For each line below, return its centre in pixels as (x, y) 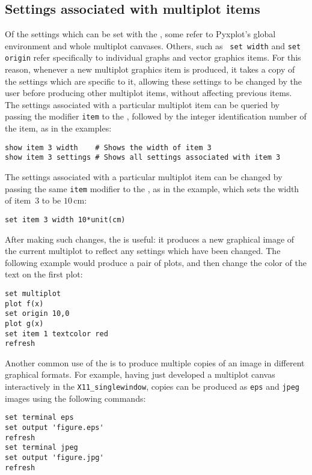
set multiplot (33, 293)
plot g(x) (24, 323)
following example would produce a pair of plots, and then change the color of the (156, 262)
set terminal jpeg (41, 448)
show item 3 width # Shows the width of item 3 (108, 147)
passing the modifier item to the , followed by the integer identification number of (156, 116)
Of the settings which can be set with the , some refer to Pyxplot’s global (140, 34)
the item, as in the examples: (58, 128)
